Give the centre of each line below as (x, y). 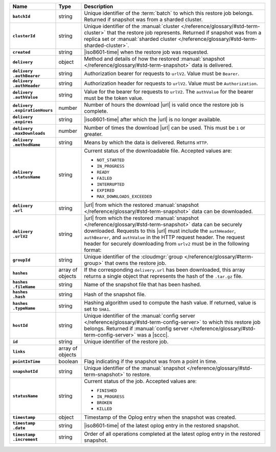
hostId (20, 325)
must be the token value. (114, 98)
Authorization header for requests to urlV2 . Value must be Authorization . (171, 83)
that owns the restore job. (135, 263)
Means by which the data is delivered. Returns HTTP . (146, 142)
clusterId (24, 36)
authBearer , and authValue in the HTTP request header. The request (164, 237)
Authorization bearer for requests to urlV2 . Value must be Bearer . (162, 73)
